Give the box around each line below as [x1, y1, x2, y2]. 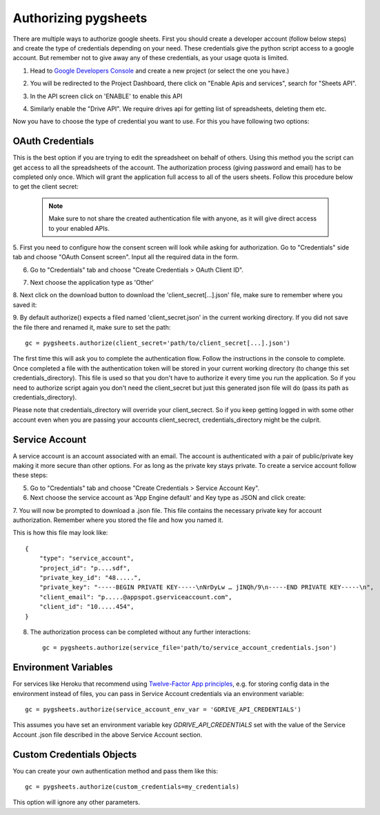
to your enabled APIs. [48, 224, 110, 232]
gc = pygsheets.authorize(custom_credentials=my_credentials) [25, 783, 240, 791]
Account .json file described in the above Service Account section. [12, 730, 203, 739]
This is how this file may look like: [12, 529, 108, 537]
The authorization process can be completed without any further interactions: [30, 628, 251, 636]
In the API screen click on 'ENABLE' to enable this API [30, 92, 183, 100]
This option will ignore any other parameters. [12, 798, 141, 807]
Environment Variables [12, 662, 113, 673]
